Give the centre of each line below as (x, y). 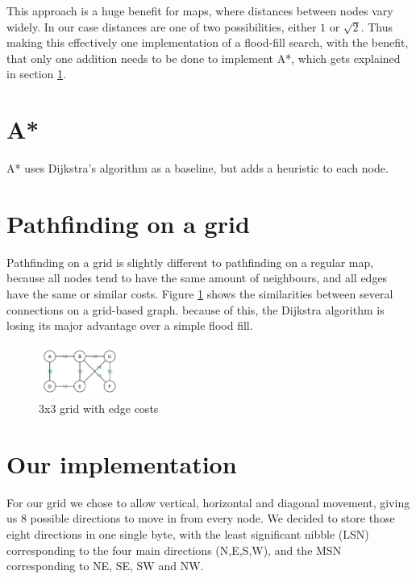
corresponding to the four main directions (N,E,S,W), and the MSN (174, 550)
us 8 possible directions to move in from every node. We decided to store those (201, 518)
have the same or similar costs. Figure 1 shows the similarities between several (200, 294)
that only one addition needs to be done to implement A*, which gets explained (204, 58)
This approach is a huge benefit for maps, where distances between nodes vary (200, 10)
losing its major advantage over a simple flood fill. (130, 325)
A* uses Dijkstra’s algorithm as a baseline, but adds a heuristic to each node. (198, 168)
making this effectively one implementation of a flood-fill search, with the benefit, (208, 42)
